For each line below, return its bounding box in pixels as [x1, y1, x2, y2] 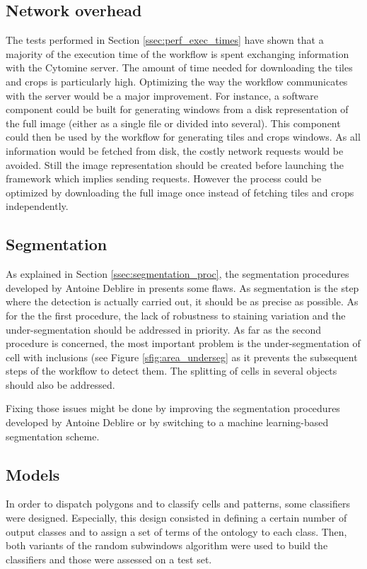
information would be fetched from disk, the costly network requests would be [6, 143, 344, 158]
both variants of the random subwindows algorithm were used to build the [6, 538, 328, 553]
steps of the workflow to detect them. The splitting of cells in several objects [6, 363, 337, 378]
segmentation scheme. [6, 428, 100, 443]
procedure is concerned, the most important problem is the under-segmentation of [6, 336, 361, 351]
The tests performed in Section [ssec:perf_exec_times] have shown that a [6, 33, 324, 47]
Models [6, 463, 60, 485]
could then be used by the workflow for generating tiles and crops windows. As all [6, 129, 361, 144]
